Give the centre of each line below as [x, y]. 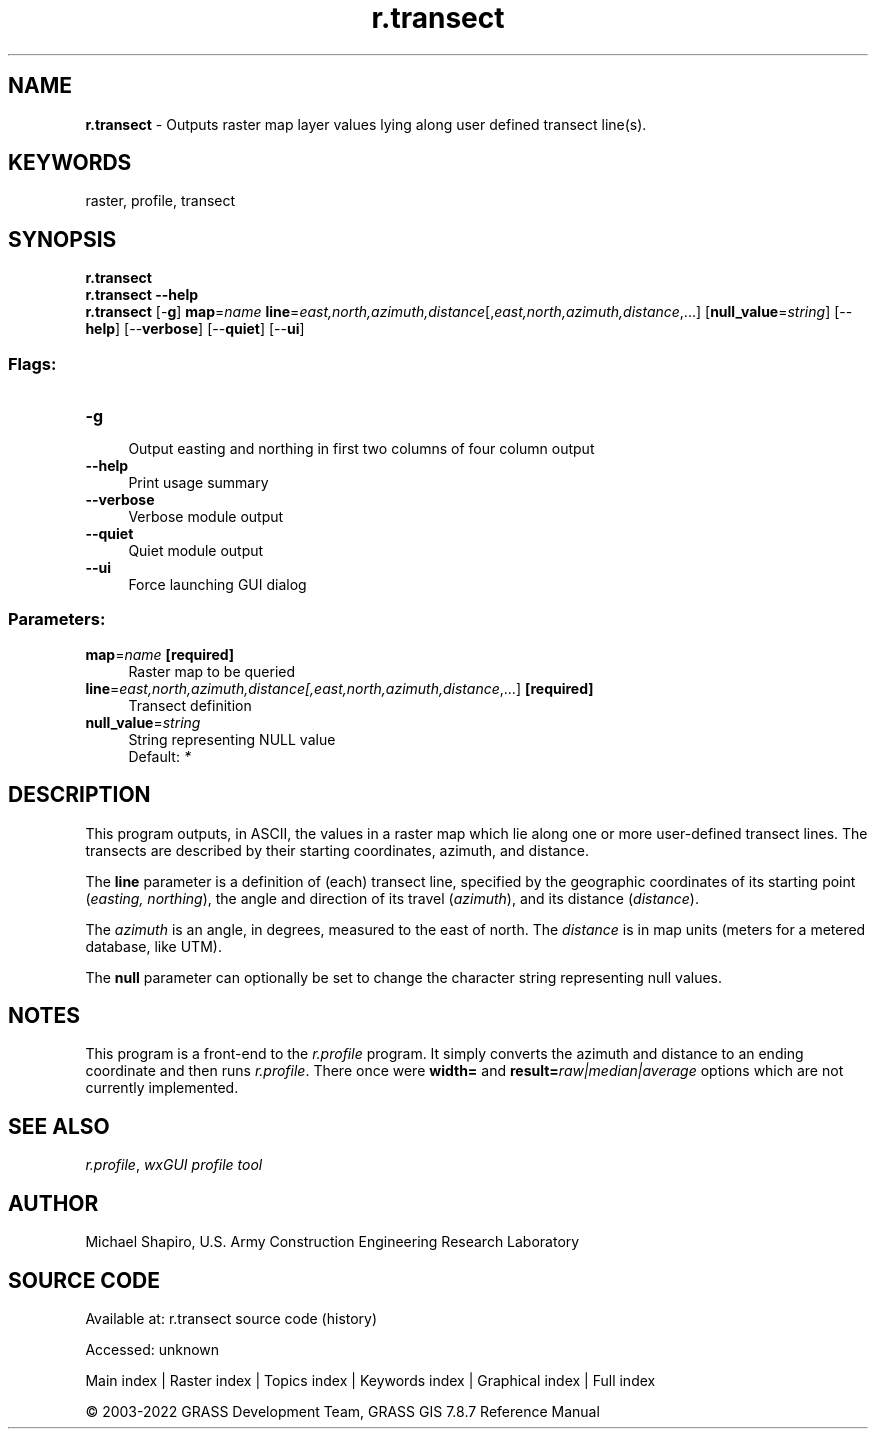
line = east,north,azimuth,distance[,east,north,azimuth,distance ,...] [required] [339, 688]
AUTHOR [53, 1203]
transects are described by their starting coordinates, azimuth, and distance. [337, 850]
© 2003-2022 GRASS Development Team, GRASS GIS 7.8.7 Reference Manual [342, 1411]
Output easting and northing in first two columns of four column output [361, 449]
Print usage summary [198, 483]
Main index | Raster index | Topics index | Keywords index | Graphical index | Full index [370, 1380]
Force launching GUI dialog [217, 585]
